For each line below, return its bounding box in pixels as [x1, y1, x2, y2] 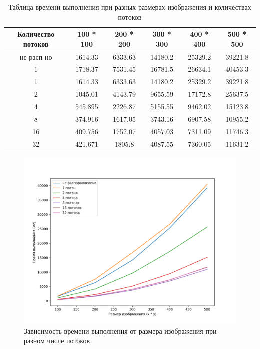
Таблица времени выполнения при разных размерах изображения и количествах [8, 2, 251, 12]
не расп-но [19, 51, 52, 62]
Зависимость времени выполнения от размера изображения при [24, 325, 217, 336]
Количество [17, 29, 55, 39]
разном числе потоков [24, 335, 90, 346]
